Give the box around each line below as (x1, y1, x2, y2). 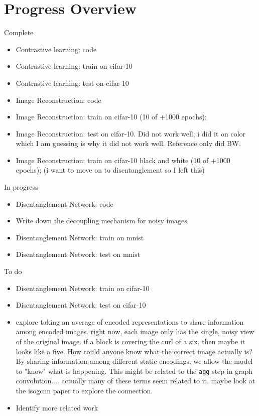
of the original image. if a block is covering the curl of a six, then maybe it (16, 336, 245, 346)
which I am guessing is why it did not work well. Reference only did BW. (16, 138, 241, 149)
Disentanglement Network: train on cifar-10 (16, 283, 150, 293)
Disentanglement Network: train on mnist (16, 232, 144, 242)
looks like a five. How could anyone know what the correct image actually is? (16, 346, 252, 356)
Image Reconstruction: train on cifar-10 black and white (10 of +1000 (16, 155, 230, 165)
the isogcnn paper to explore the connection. (16, 385, 153, 396)
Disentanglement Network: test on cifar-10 (16, 300, 146, 310)
